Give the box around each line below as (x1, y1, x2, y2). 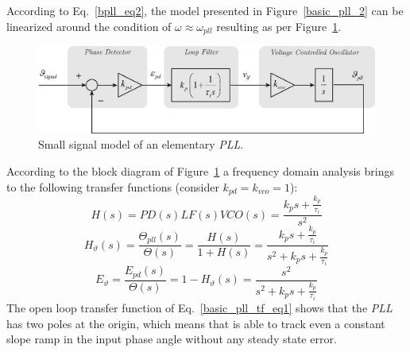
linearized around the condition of (6, 17, 172, 34)
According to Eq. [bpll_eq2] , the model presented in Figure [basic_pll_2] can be (6, 2, 404, 18)
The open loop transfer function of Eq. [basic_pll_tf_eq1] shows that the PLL (6, 299, 393, 315)
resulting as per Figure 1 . (216, 17, 342, 34)
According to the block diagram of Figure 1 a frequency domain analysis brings (6, 162, 394, 179)
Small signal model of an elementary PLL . (38, 136, 244, 153)
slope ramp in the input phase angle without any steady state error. (6, 331, 337, 347)
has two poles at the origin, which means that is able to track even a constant (6, 315, 385, 331)
